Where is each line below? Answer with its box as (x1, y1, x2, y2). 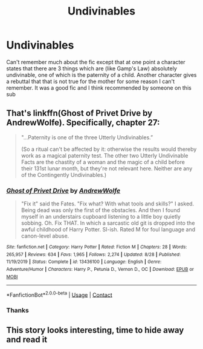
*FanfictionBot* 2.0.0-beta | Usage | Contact (6, 290, 113, 298)
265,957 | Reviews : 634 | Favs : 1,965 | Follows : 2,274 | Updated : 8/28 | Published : (6, 251, 181, 258)
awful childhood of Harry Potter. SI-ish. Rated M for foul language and (21, 226, 195, 233)
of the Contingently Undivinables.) (21, 171, 107, 178)
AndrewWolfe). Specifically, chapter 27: (6, 118, 160, 128)
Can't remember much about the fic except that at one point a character (6, 58, 185, 65)
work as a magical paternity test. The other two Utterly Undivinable (21, 151, 188, 159)
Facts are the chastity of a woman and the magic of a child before (21, 158, 185, 165)
